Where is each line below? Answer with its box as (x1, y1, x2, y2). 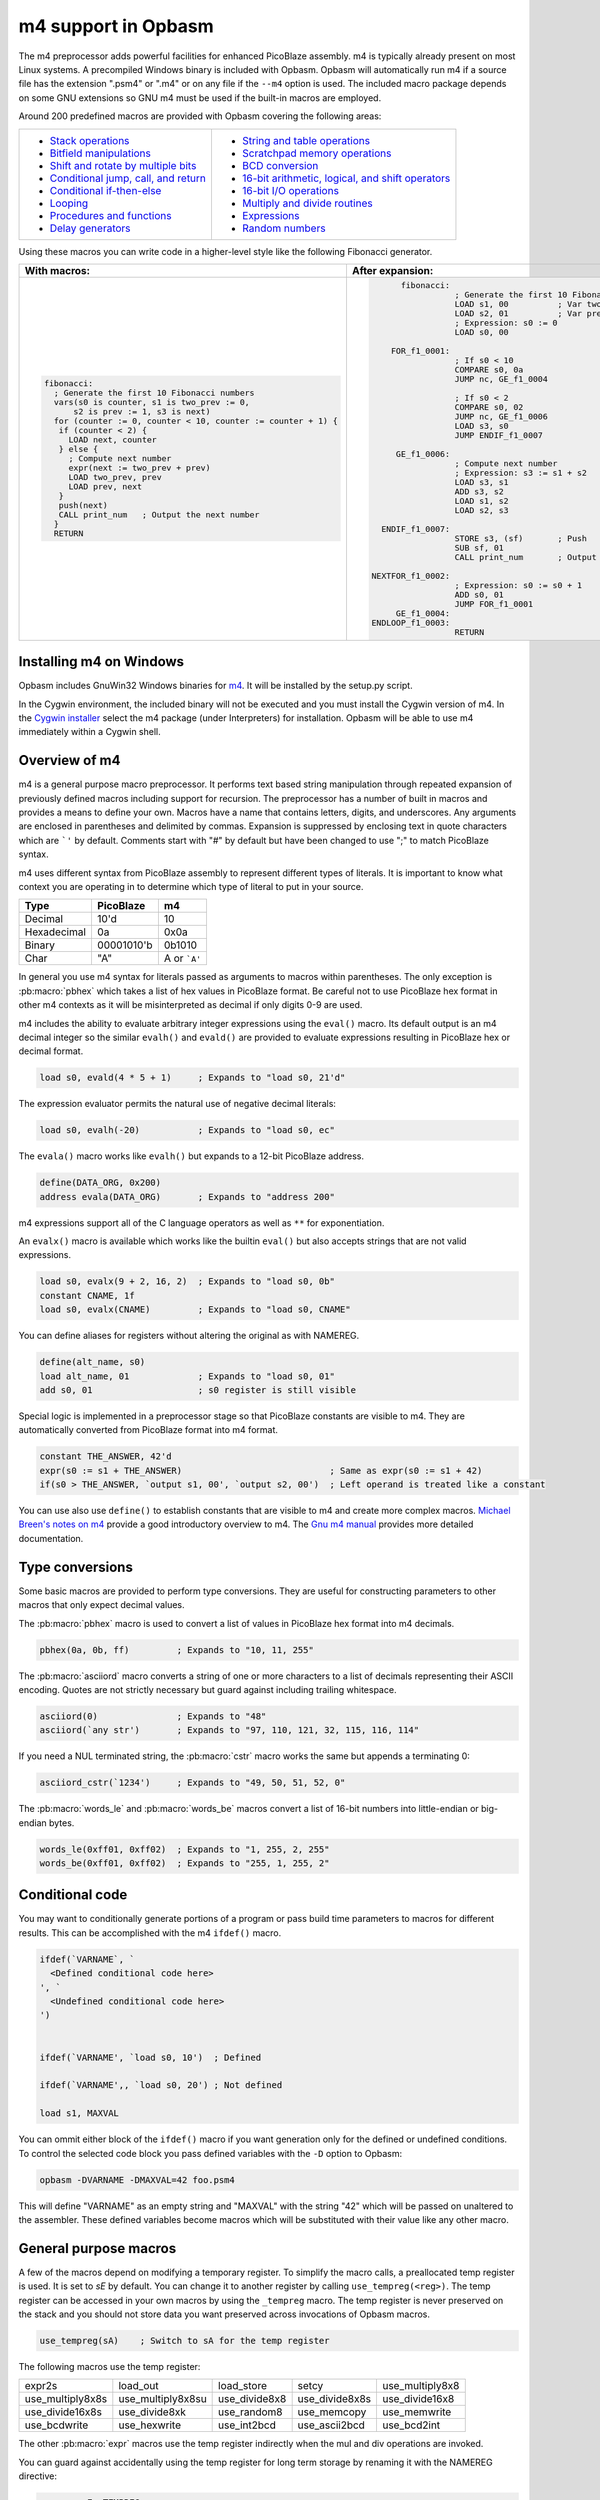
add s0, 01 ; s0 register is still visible (39, 1384, 357, 1395)
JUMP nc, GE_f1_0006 (454, 411, 549, 422)
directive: (18, 2470, 57, 2482)
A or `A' (163, 951, 202, 965)
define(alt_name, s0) (39, 1356, 146, 1368)
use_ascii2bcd (297, 2418, 365, 2432)
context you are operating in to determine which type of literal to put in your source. (18, 881, 364, 892)
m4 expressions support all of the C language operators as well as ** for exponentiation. (18, 1216, 385, 1229)
